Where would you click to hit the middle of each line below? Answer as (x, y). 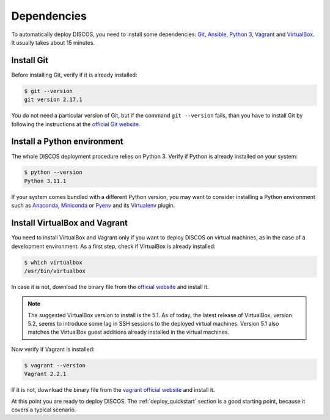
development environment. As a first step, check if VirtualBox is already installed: (114, 246)
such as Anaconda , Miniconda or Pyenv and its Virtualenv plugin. (93, 206)
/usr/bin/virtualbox (55, 271)
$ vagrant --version (55, 365)
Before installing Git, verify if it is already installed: (74, 75)
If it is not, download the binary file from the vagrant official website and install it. (113, 390)
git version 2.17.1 (53, 100)
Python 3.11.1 (45, 181)
